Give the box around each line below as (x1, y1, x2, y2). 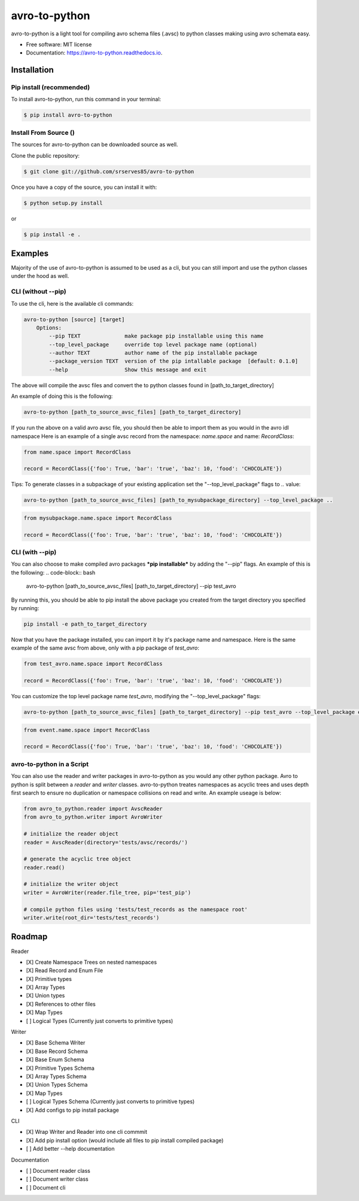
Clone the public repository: (11, 152, 80, 159)
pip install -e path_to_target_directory (23, 620, 147, 627)
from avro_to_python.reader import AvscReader (23, 805, 163, 812)
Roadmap (11, 932, 48, 942)
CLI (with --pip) (11, 548, 57, 557)
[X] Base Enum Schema (26, 1056, 84, 1063)
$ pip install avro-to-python (23, 111, 112, 119)
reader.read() (23, 864, 65, 871)
